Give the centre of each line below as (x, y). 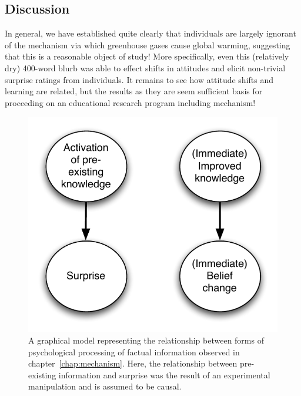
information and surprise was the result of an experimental (164, 374)
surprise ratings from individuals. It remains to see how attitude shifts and (139, 79)
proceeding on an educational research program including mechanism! (130, 102)
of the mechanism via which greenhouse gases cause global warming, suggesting (148, 44)
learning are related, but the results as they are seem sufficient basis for (134, 91)
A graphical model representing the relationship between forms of (146, 340)
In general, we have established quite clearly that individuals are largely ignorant (150, 33)
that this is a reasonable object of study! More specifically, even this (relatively (147, 56)
